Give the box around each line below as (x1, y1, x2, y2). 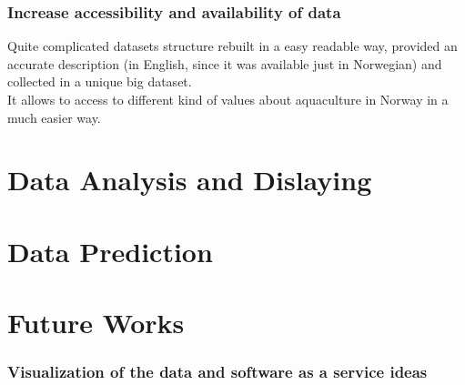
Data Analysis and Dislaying (7, 161, 372, 198)
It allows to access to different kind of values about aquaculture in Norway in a (7, 90, 449, 108)
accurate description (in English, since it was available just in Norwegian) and (7, 54, 442, 73)
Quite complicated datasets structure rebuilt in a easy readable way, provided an (7, 36, 458, 56)
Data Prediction (7, 232, 213, 269)
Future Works (7, 304, 185, 341)
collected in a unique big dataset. (7, 72, 192, 91)
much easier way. (7, 107, 101, 127)
